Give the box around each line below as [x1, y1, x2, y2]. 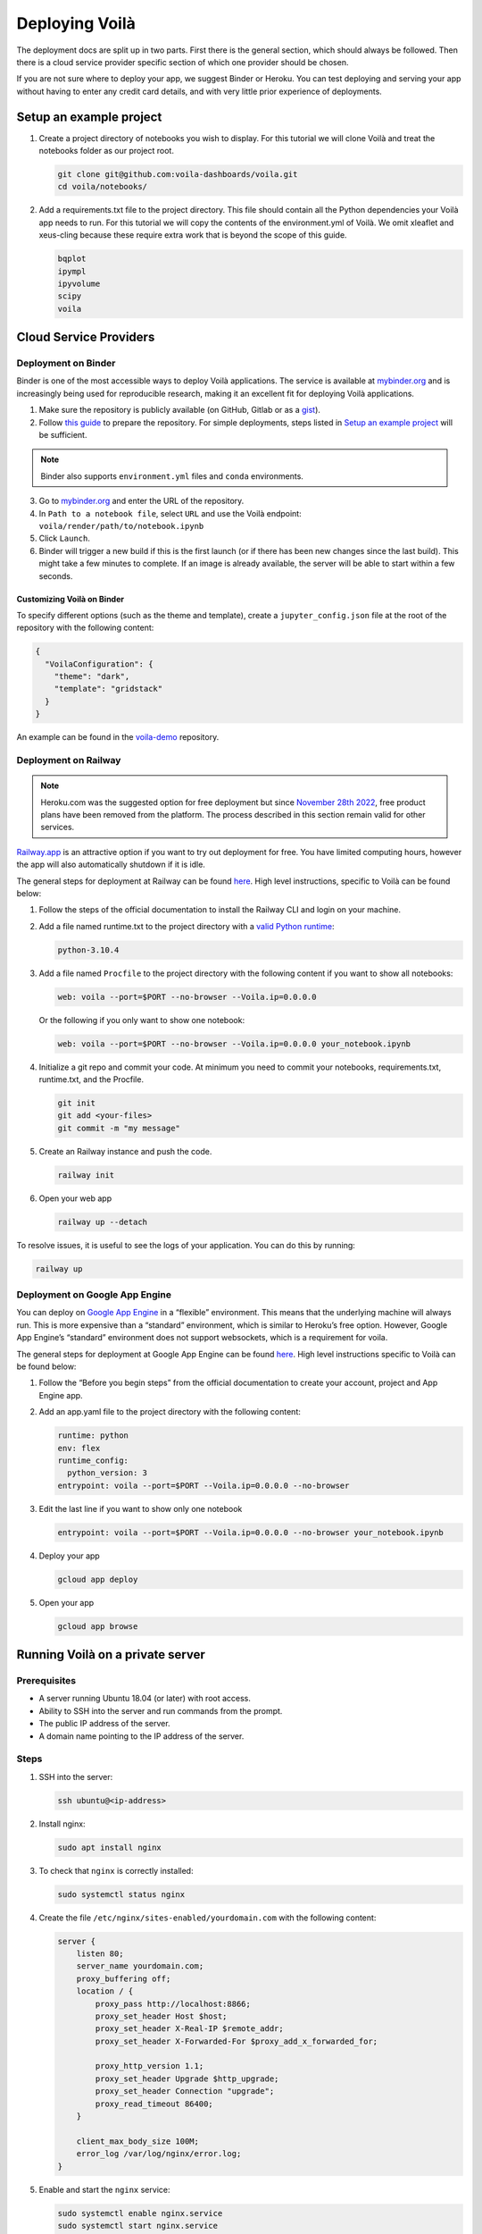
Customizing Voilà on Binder [16, 593, 125, 604]
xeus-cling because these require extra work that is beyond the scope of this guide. [38, 230, 347, 240]
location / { [76, 1986, 134, 1996]
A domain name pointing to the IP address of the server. [38, 1730, 245, 1742]
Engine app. [38, 1390, 84, 1400]
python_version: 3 [67, 1468, 147, 1478]
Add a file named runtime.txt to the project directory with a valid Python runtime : [38, 920, 335, 931]
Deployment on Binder [16, 357, 116, 370]
